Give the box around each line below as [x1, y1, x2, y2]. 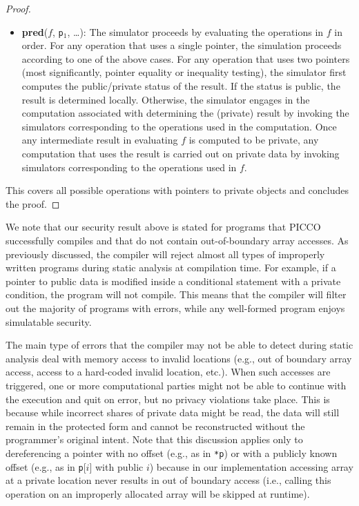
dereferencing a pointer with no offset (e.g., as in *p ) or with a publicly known [6, 445, 338, 460]
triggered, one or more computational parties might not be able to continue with [6, 378, 347, 392]
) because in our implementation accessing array [149, 459, 353, 474]
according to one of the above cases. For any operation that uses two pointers [21, 51, 350, 66]
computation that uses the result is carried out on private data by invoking [21, 146, 340, 160]
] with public [89, 459, 144, 474]
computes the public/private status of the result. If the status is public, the [21, 79, 340, 93]
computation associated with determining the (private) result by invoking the [21, 106, 349, 120]
